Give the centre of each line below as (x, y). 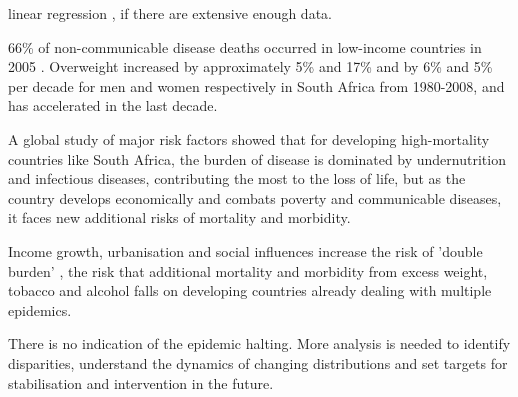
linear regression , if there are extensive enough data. (170, 13)
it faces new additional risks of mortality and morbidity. (179, 217)
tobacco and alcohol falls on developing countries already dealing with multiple (250, 290)
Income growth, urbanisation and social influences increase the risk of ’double (245, 250)
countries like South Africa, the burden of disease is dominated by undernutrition (257, 158)
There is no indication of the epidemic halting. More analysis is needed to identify (259, 343)
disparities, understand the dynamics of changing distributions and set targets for (258, 362)
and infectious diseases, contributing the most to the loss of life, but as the (237, 178)
